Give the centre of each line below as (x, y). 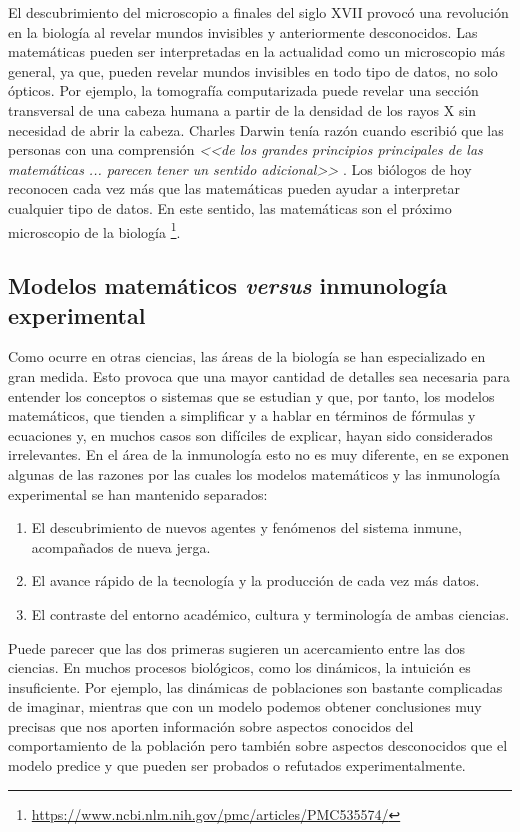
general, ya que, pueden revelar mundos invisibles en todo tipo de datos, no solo (253, 70)
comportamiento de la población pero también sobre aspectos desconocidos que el (258, 745)
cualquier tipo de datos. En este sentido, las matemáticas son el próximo (230, 207)
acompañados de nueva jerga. (121, 546)
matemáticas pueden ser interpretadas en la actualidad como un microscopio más (257, 51)
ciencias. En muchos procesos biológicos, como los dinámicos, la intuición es (239, 667)
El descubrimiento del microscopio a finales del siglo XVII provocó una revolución (258, 12)
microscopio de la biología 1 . (94, 230)
